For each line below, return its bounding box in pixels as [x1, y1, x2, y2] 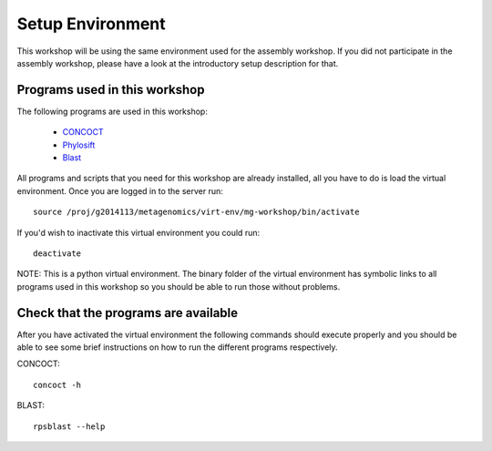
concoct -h [33, 379, 82, 390]
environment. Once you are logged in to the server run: [16, 185, 223, 196]
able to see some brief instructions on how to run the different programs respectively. [16, 342, 338, 353]
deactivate [33, 248, 82, 259]
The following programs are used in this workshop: [16, 106, 209, 117]
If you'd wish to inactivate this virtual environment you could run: [16, 227, 260, 238]
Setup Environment [16, 14, 166, 34]
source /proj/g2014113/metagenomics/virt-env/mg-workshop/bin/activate [33, 207, 360, 218]
